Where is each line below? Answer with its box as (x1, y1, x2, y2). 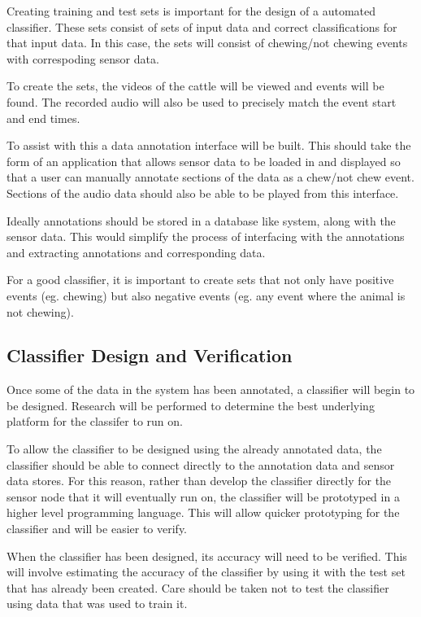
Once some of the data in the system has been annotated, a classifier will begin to (7, 381, 415, 398)
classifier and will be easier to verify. (7, 520, 188, 537)
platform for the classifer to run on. (7, 413, 183, 430)
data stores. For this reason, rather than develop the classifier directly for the (7, 472, 392, 489)
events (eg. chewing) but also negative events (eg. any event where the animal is (7, 287, 406, 304)
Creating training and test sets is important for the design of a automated (7, 2, 375, 19)
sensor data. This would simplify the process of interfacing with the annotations (7, 228, 405, 245)
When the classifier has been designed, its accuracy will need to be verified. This (7, 547, 407, 564)
